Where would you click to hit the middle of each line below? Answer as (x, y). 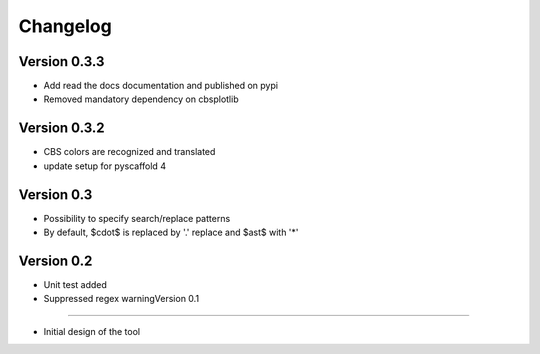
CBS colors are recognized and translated (129, 152)
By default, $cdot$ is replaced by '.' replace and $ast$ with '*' (171, 232)
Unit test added (75, 284)
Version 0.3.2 (61, 128)
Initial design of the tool (91, 331)
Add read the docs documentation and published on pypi (161, 86)
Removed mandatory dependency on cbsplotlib (141, 99)
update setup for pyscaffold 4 (105, 166)
